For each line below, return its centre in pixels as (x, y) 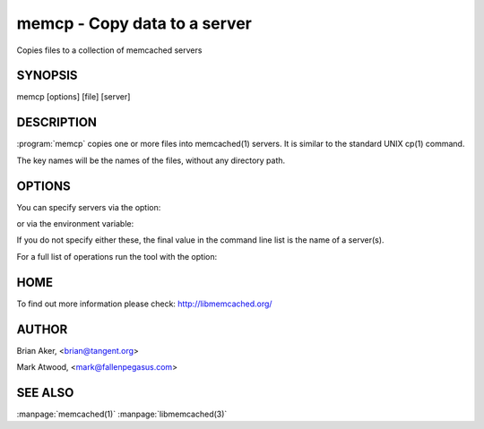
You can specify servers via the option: (89, 207)
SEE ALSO (45, 393)
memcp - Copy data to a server (134, 23)
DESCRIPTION (57, 122)
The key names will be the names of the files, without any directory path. (151, 160)
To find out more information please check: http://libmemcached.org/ (144, 304)
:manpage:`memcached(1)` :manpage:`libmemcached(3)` (122, 414)
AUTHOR (42, 329)
